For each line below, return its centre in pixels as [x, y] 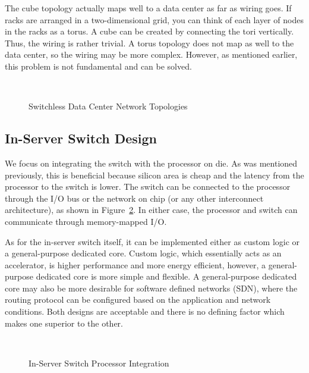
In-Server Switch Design [81, 138]
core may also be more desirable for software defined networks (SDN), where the [151, 288]
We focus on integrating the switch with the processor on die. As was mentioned [151, 163]
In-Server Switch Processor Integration [99, 363]
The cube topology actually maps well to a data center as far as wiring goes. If [148, 8]
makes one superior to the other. [64, 323]
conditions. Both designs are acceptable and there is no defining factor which [145, 311]
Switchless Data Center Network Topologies [108, 106]
